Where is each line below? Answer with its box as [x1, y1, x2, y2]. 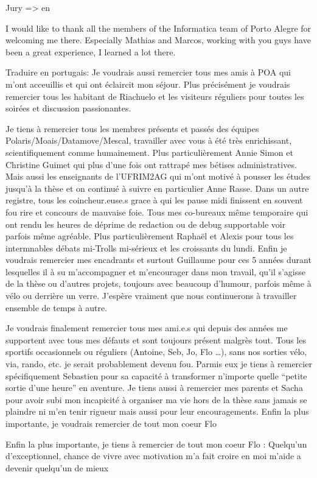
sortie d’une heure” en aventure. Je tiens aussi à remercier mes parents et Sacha [5, 381, 303, 394]
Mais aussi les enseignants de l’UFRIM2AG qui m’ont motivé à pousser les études [5, 170, 310, 183]
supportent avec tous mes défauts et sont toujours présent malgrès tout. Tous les [5, 333, 306, 346]
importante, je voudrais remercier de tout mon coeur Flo [5, 417, 217, 429]
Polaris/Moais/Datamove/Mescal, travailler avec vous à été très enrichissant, [5, 134, 292, 147]
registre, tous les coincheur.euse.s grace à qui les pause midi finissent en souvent [5, 194, 303, 206]
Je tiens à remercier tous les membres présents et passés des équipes [5, 122, 259, 135]
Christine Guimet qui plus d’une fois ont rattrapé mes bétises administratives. [5, 158, 297, 170]
